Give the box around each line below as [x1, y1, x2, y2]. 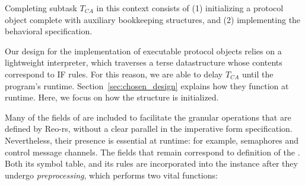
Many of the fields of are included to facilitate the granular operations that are [5, 111, 291, 123]
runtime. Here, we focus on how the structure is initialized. [5, 91, 219, 103]
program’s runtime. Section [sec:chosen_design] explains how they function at [5, 79, 289, 92]
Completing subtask [5, 2, 77, 14]
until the [242, 67, 274, 80]
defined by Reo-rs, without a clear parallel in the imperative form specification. [5, 122, 293, 135]
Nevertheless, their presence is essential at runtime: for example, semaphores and [5, 134, 299, 146]
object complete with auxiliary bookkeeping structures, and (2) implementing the [5, 13, 301, 25]
